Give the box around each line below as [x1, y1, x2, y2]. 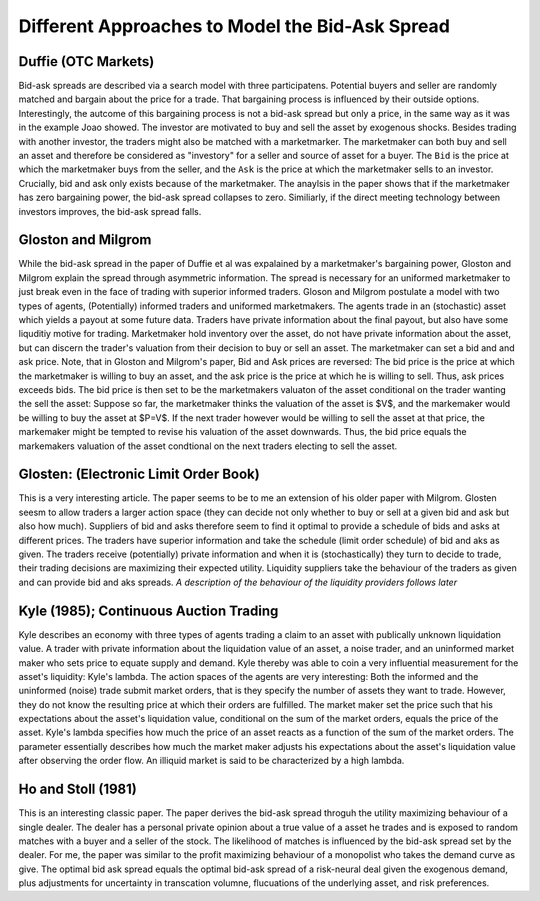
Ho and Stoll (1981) [18, 781, 137, 798]
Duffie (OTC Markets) [18, 53, 155, 70]
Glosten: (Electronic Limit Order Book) [18, 466, 260, 483]
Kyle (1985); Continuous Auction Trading [18, 602, 279, 619]
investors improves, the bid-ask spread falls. [18, 205, 202, 217]
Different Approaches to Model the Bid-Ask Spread [18, 15, 450, 37]
